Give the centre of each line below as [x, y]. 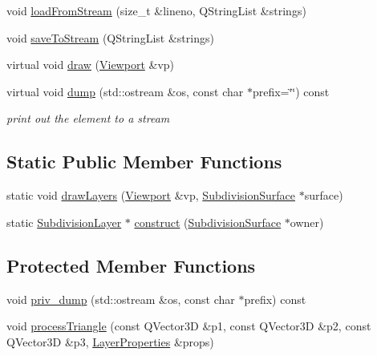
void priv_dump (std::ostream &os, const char [121, 299]
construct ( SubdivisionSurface [208, 222]
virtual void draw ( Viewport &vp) [91, 65]
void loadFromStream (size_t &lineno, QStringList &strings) [156, 10]
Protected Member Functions [131, 265]
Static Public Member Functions [144, 162]
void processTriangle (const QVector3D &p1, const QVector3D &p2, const [189, 326]
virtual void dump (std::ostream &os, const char [125, 91]
